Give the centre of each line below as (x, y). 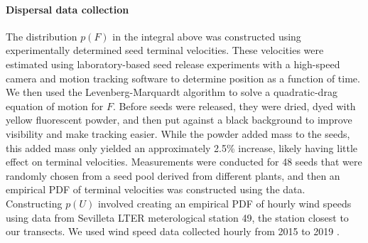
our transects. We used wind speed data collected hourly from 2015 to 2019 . (173, 231)
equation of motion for (55, 106)
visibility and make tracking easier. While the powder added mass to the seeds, (178, 133)
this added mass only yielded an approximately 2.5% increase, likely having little (182, 147)
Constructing (34, 203)
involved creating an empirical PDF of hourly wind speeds (224, 203)
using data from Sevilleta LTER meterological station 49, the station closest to (177, 217)
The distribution (42, 36)
